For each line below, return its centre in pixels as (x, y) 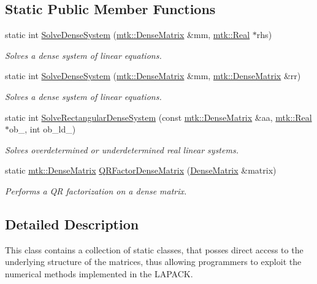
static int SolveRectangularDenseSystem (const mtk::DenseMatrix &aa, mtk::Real (158, 117)
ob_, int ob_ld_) (43, 129)
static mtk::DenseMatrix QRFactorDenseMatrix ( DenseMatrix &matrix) (141, 170)
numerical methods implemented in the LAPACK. (99, 273)
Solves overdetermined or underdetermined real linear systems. (122, 149)
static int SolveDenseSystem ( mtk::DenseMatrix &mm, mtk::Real (128, 35)
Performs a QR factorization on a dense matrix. (96, 190)
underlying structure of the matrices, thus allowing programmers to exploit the (153, 262)
